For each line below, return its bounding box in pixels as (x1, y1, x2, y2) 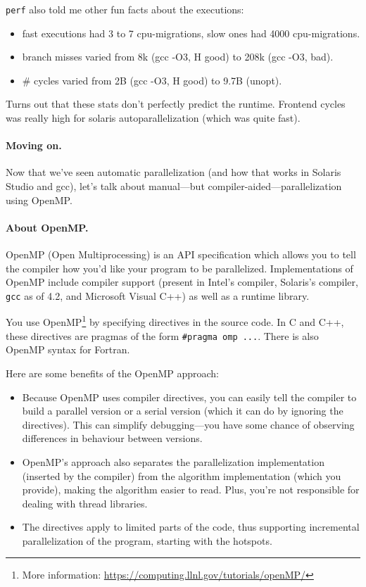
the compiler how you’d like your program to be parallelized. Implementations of (6, 260, 353, 275)
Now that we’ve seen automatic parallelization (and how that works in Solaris (6, 165, 341, 179)
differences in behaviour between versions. (22, 431, 203, 446)
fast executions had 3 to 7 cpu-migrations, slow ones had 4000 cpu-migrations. (22, 25, 360, 40)
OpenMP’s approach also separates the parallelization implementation (22, 454, 324, 469)
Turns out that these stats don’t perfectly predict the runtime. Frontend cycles (6, 96, 346, 111)
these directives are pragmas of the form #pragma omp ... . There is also (6, 328, 319, 343)
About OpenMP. (6, 220, 89, 234)
